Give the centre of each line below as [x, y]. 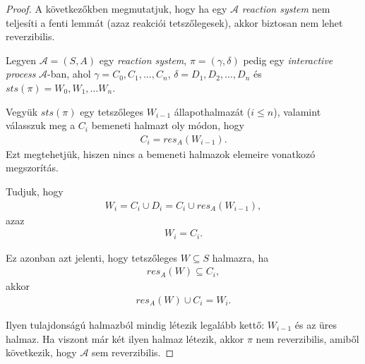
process [21, 74]
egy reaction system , [143, 60]
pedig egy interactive [288, 60]
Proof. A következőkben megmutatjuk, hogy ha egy [116, 8]
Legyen [21, 60]
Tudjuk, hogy [35, 191]
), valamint [297, 111]
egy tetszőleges [112, 111]
